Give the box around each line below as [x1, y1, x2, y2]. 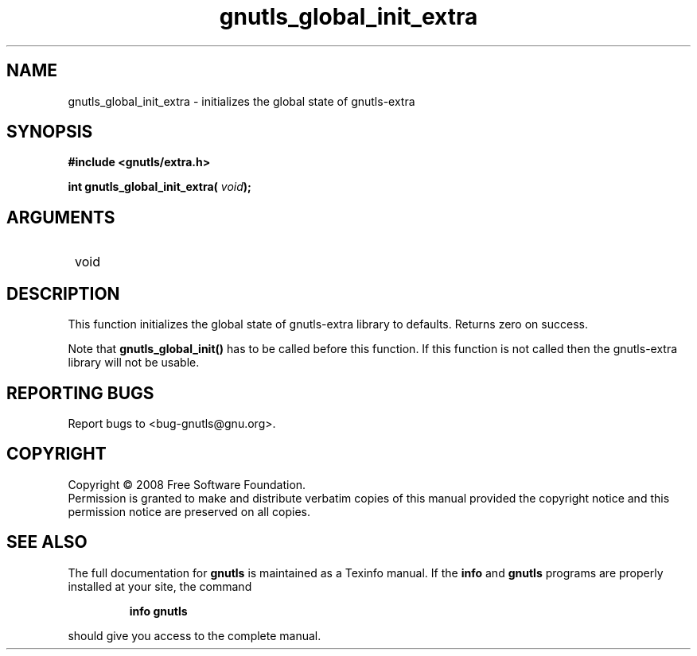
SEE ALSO [6, 532, 88, 553]
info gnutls [129, 604, 188, 618]
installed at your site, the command [68, 579, 252, 593]
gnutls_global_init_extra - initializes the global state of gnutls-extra [68, 94, 415, 108]
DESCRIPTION [6, 283, 120, 304]
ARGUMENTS [6, 207, 115, 227]
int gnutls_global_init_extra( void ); [68, 180, 251, 194]
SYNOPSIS [6, 122, 93, 142]
